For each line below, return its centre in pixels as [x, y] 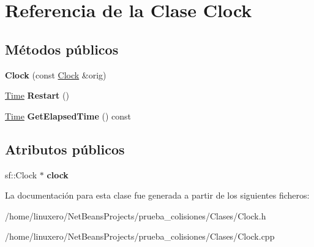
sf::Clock [21, 174]
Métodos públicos [62, 49]
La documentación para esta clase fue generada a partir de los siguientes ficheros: [157, 195]
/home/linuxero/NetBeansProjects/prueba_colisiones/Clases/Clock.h [136, 215]
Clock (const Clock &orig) [56, 74]
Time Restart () [37, 95]
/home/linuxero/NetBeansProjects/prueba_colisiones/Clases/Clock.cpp [140, 236]
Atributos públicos [65, 149]
